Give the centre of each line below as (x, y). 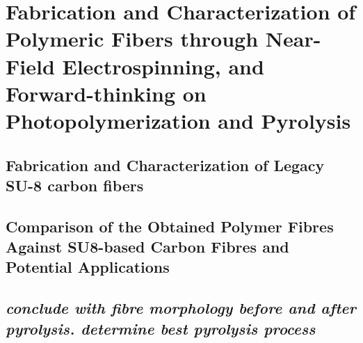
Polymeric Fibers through (132, 39)
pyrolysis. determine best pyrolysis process (161, 328)
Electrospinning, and (163, 66)
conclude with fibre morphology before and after (181, 308)
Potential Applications (88, 267)
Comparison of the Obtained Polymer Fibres (170, 226)
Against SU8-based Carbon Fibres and (147, 247)
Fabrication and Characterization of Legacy (165, 165)
